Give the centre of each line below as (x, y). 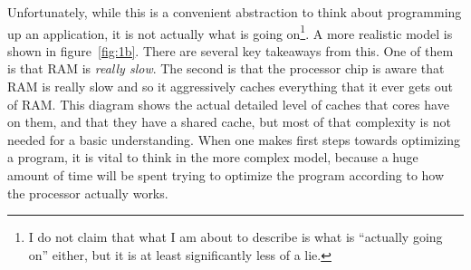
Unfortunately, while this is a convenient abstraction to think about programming (235, 12)
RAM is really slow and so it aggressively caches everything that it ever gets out (230, 87)
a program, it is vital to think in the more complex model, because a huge (213, 157)
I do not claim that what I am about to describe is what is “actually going (235, 237)
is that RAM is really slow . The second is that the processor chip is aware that (226, 68)
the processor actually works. (88, 193)
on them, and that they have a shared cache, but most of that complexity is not (229, 122)
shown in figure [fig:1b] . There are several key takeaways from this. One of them (231, 50)
